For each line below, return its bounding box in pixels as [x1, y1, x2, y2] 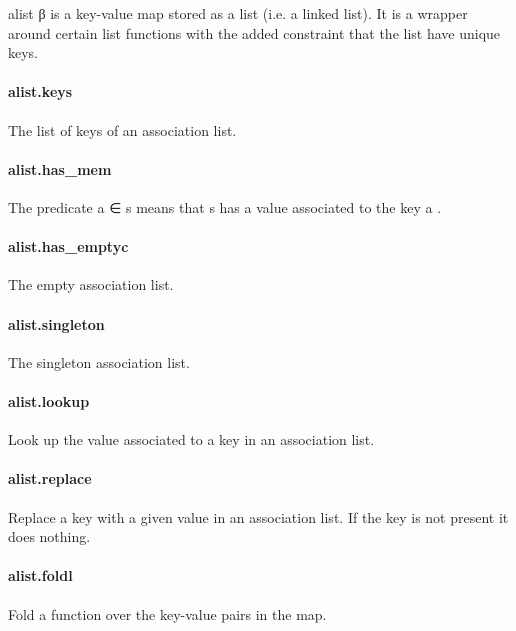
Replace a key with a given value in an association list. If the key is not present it [8, 506, 509, 527]
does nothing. [8, 526, 91, 547]
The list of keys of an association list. [8, 119, 237, 140]
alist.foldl [8, 565, 73, 586]
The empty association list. [8, 274, 174, 295]
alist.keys [8, 81, 73, 102]
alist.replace [8, 468, 92, 489]
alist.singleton [8, 313, 105, 334]
